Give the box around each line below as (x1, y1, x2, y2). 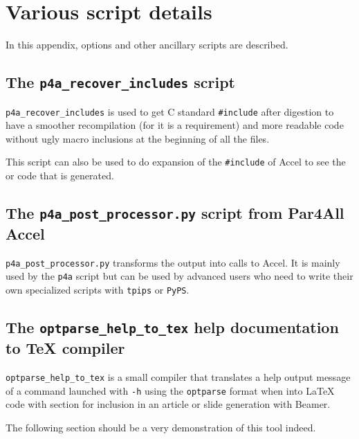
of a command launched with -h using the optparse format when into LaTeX (6, 383, 335, 397)
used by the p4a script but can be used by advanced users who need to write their (6, 269, 353, 283)
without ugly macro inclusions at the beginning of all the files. (6, 131, 270, 145)
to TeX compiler (6, 337, 125, 359)
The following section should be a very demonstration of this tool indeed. (6, 420, 316, 434)
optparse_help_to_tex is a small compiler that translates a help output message (6, 369, 351, 384)
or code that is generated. (6, 168, 114, 182)
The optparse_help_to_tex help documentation (6, 316, 339, 338)
